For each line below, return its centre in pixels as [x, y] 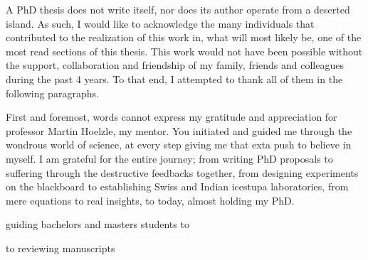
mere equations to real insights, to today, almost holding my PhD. [150, 200]
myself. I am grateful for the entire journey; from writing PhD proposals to [169, 158]
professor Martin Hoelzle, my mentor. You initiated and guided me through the [179, 130]
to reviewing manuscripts [61, 248]
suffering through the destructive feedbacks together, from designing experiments [182, 172]
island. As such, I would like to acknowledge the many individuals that [160, 23]
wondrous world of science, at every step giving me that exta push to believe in [179, 145]
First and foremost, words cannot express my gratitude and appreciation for [172, 117]
